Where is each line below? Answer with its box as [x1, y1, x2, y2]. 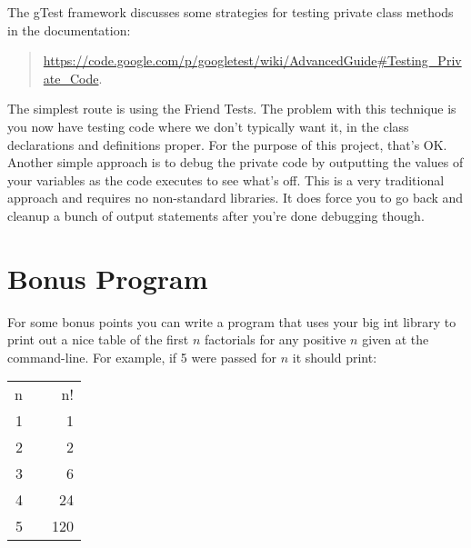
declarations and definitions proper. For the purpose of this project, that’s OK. [7, 135, 447, 154]
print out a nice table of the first [7, 330, 189, 349]
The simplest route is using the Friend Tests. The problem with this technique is [7, 99, 456, 118]
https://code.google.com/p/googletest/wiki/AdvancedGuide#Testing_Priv [43, 51, 462, 70]
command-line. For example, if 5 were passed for [7, 347, 277, 366]
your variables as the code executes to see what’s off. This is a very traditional [7, 170, 445, 189]
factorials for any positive [205, 330, 346, 349]
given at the [362, 330, 429, 349]
